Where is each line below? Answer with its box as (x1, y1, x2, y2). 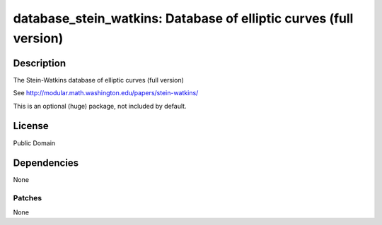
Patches (13, 193, 42, 203)
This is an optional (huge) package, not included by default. (13, 102, 187, 110)
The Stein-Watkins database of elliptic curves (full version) (13, 75, 184, 84)
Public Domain (13, 138, 56, 147)
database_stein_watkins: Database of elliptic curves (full (13, 11, 354, 26)
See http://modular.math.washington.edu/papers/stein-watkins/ (13, 89, 199, 97)
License (13, 120, 49, 132)
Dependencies (13, 157, 79, 169)
